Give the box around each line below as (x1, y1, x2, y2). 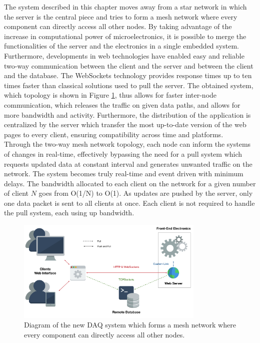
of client (4, 188, 28, 198)
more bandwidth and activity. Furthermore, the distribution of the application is (4, 109, 251, 120)
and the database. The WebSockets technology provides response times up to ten (4, 70, 252, 81)
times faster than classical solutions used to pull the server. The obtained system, (4, 80, 253, 90)
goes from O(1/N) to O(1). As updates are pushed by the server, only (38, 188, 253, 198)
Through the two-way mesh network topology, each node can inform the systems (4, 139, 251, 149)
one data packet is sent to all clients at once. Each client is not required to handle (4, 197, 255, 208)
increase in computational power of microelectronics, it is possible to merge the (4, 31, 246, 41)
